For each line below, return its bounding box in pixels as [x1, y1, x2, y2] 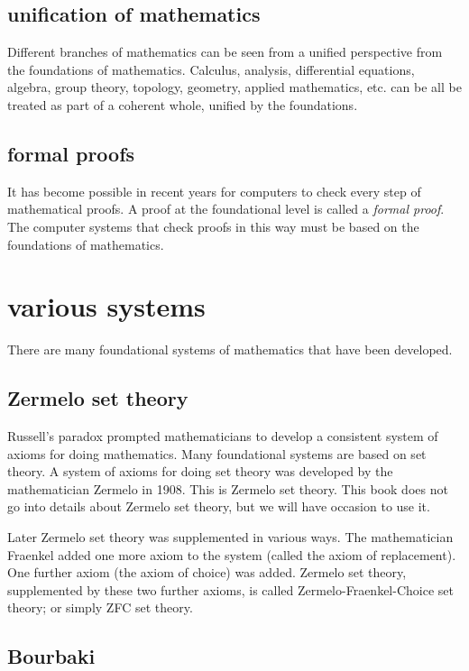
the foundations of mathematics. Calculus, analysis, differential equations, [7, 60, 415, 78]
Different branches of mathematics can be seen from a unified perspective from [7, 42, 443, 61]
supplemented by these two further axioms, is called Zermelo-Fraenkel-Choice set [7, 580, 454, 599]
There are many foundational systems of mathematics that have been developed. [7, 340, 453, 359]
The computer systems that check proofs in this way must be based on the [7, 216, 419, 235]
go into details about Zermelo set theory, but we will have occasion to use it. [7, 497, 430, 516]
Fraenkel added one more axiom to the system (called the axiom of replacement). [7, 545, 456, 564]
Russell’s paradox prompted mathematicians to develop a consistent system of [7, 427, 438, 446]
